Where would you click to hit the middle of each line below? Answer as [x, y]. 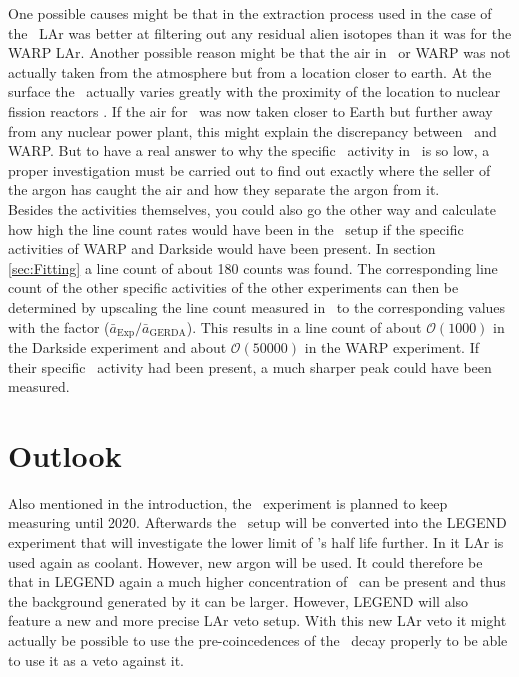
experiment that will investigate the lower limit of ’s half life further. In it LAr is [256, 542]
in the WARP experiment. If [392, 346]
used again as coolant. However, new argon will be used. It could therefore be [245, 561]
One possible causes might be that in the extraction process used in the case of [250, 13]
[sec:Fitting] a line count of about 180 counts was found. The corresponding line [253, 267]
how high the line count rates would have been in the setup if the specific [236, 228]
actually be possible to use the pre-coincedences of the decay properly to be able [258, 640]
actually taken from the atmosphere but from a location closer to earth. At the [250, 71]
